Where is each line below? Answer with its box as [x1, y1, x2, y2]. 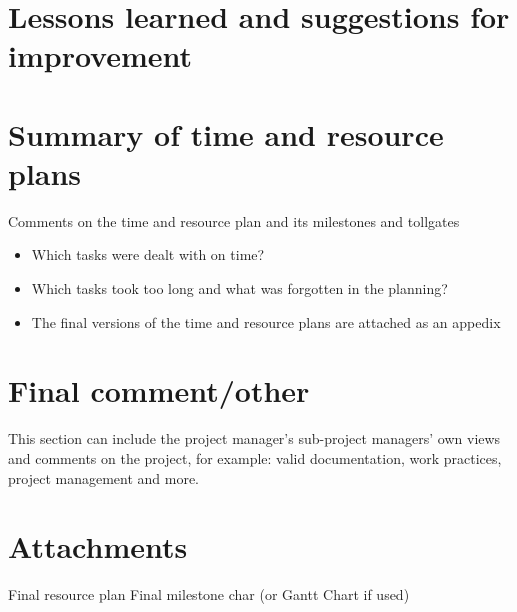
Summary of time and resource [8, 113, 444, 154]
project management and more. [8, 467, 200, 488]
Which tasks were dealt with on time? [31, 244, 265, 265]
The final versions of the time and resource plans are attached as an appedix [31, 311, 501, 332]
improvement [8, 35, 193, 76]
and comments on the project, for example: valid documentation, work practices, [8, 447, 502, 468]
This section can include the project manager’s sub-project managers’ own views [8, 428, 501, 449]
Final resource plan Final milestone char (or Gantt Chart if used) [8, 584, 410, 605]
